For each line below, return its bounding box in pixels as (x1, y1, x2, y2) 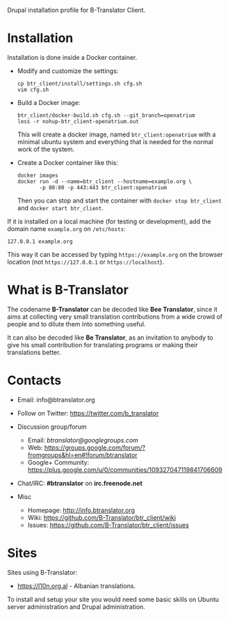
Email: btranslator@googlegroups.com (27, 436, 139, 444)
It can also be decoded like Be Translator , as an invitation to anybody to (7, 333, 213, 342)
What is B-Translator (7, 282, 129, 298)
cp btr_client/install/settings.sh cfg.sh (17, 80, 142, 87)
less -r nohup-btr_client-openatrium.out (17, 118, 139, 125)
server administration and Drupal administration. (7, 602, 146, 611)
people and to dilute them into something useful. (7, 319, 146, 328)
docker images (17, 172, 58, 179)
